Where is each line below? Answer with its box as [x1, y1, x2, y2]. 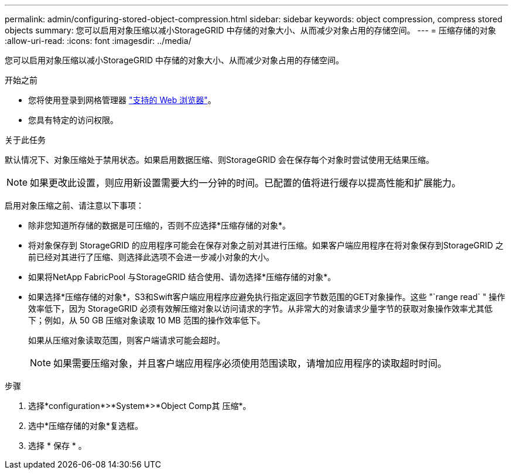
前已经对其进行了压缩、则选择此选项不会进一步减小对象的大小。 [28, 252, 274, 262]
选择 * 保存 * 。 [28, 441, 87, 451]
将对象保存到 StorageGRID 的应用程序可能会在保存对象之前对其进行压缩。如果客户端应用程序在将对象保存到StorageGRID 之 [28, 240, 504, 250]
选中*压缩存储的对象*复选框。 [28, 421, 143, 431]
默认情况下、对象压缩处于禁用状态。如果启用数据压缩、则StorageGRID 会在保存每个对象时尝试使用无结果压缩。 [5, 155, 434, 165]
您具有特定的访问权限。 [28, 115, 118, 125]
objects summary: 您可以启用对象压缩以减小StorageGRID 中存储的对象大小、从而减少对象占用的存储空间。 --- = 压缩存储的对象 [5, 25, 497, 35]
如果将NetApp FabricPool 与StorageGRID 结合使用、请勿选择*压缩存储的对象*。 [28, 272, 336, 282]
